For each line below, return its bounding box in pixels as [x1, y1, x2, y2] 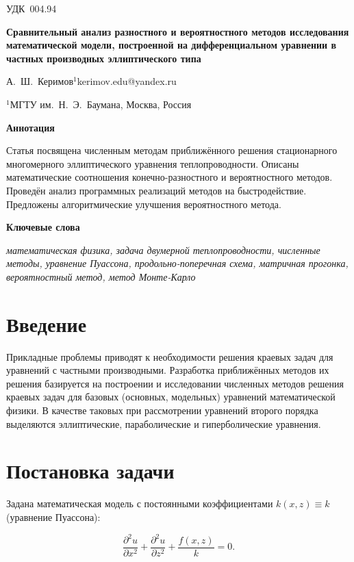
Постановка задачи [6, 457, 175, 485]
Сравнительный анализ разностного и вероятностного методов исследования [6, 24, 349, 38]
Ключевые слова [6, 220, 80, 234]
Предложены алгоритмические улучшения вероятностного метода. [6, 196, 281, 211]
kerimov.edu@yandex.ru [77, 74, 177, 88]
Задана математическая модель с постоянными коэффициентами [6, 496, 273, 511]
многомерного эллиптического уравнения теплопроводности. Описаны [6, 156, 299, 170]
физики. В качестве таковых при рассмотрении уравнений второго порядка [6, 403, 318, 417]
